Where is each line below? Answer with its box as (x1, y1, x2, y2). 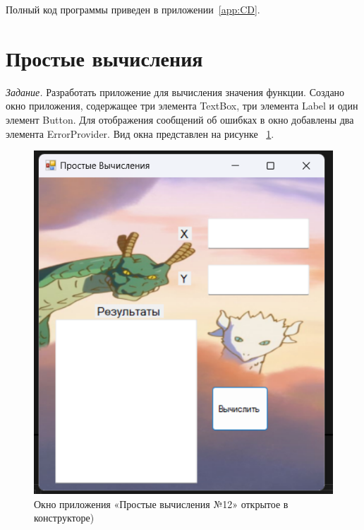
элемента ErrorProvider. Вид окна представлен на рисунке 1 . (6, 126, 274, 141)
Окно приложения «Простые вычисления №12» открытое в (34, 496, 289, 511)
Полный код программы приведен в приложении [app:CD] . (6, 2, 260, 16)
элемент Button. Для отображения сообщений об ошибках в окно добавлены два (6, 112, 354, 126)
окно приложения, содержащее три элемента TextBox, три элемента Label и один (6, 98, 358, 113)
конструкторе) (34, 510, 95, 525)
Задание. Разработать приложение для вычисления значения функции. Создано (6, 84, 345, 99)
